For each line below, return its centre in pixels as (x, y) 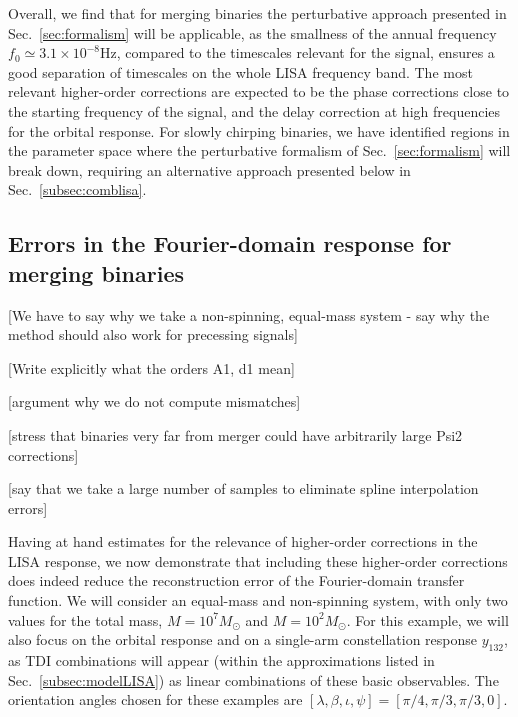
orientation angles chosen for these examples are (155, 699)
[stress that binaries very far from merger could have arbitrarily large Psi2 (235, 434)
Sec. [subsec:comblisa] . (77, 189)
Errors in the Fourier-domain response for (230, 243)
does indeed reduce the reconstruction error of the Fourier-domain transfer (236, 580)
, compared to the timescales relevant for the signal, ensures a (305, 52)
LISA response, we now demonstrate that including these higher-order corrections (258, 560)
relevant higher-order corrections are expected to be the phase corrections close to (259, 91)
